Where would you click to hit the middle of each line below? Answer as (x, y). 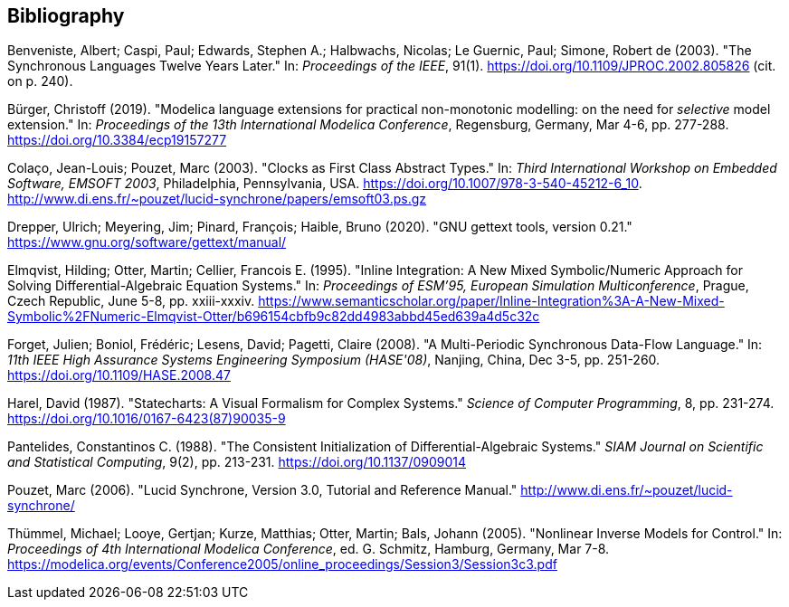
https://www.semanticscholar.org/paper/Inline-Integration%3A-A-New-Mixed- (491, 301)
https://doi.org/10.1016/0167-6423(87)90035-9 (147, 419)
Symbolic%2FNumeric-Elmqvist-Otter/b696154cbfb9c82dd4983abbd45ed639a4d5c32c (274, 317)
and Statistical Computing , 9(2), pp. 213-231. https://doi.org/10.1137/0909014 (237, 462)
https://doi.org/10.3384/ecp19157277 (117, 140)
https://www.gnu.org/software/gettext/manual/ (147, 242)
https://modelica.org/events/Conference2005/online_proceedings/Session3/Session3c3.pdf (282, 564)
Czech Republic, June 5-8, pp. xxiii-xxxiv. (131, 301)
